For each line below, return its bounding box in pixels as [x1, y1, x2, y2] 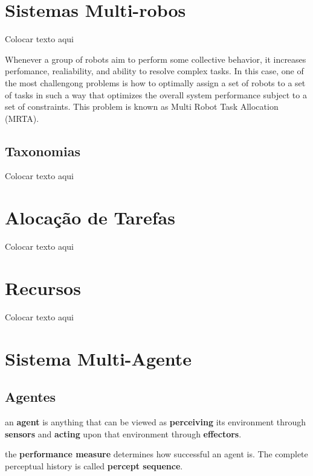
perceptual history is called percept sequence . [5, 459, 183, 472]
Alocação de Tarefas [5, 205, 175, 230]
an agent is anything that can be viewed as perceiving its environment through [5, 416, 306, 428]
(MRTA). [5, 112, 39, 124]
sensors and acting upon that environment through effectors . [5, 427, 242, 440]
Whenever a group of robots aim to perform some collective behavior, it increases [5, 52, 306, 65]
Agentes [5, 387, 56, 406]
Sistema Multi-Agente [5, 346, 192, 370]
